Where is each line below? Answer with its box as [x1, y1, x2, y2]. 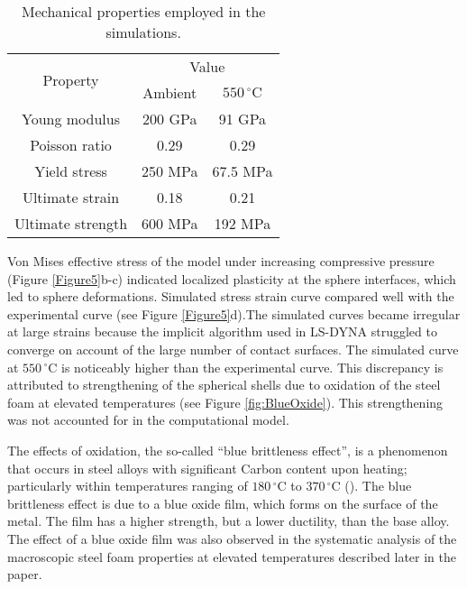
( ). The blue [344, 476, 412, 495]
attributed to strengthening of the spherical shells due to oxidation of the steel [7, 375, 441, 394]
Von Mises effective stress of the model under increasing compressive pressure [7, 252, 435, 270]
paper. [7, 565, 42, 584]
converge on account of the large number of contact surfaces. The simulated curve [7, 339, 459, 358]
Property [42, 69, 99, 90]
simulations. [105, 22, 181, 42]
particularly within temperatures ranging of [7, 476, 248, 495]
